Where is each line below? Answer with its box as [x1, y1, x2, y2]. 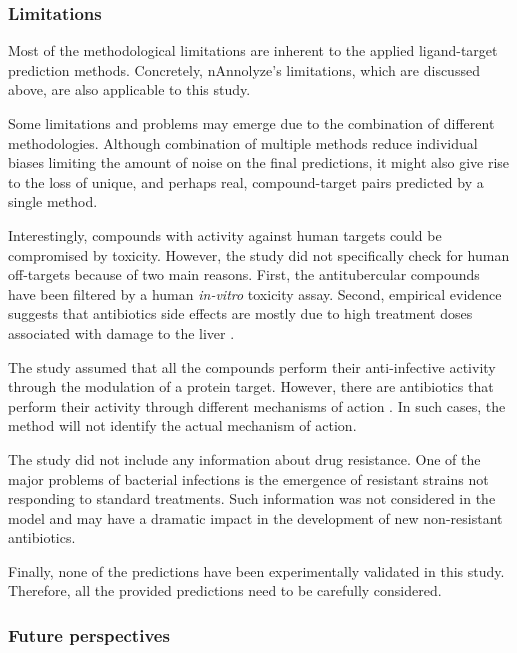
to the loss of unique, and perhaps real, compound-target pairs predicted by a [8, 171, 484, 192]
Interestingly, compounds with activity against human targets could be [8, 224, 442, 245]
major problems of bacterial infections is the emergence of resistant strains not [8, 468, 489, 489]
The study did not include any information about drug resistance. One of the [8, 448, 481, 469]
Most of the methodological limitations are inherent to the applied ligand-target [8, 40, 498, 61]
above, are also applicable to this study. [8, 79, 251, 100]
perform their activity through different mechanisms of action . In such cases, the [8, 395, 506, 416]
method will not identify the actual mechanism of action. [8, 415, 357, 436]
